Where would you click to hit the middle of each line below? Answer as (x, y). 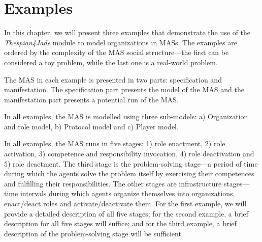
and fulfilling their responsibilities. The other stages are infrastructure (113, 183)
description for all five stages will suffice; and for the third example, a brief (120, 223)
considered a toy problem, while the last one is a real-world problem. (111, 62)
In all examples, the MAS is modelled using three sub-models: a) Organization (126, 116)
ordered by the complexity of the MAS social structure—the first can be (117, 52)
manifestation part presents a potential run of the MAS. (91, 99)
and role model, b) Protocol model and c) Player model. (91, 126)
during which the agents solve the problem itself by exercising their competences (129, 173)
